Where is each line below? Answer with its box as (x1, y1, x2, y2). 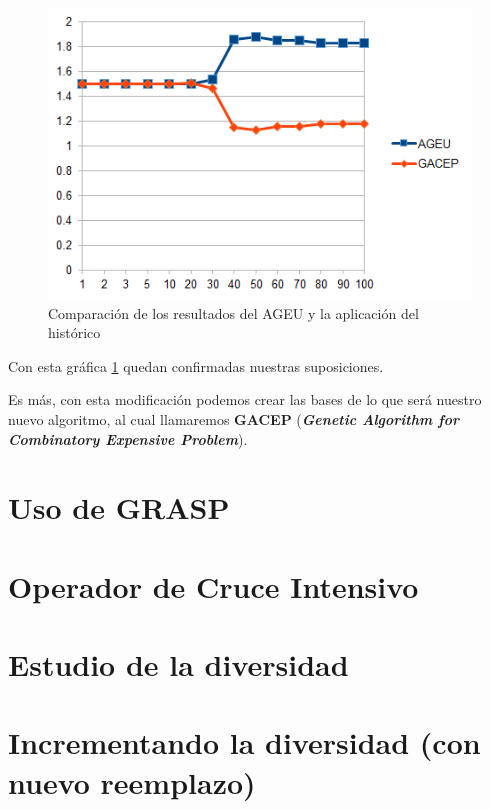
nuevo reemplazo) (8, 761, 256, 802)
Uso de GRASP (8, 487, 230, 528)
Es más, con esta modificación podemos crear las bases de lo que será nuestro (8, 389, 482, 410)
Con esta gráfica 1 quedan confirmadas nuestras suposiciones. (8, 355, 384, 376)
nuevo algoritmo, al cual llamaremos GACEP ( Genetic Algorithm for (8, 408, 459, 429)
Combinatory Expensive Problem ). (8, 428, 248, 449)
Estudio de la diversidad (8, 644, 349, 685)
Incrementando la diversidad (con (8, 722, 481, 763)
